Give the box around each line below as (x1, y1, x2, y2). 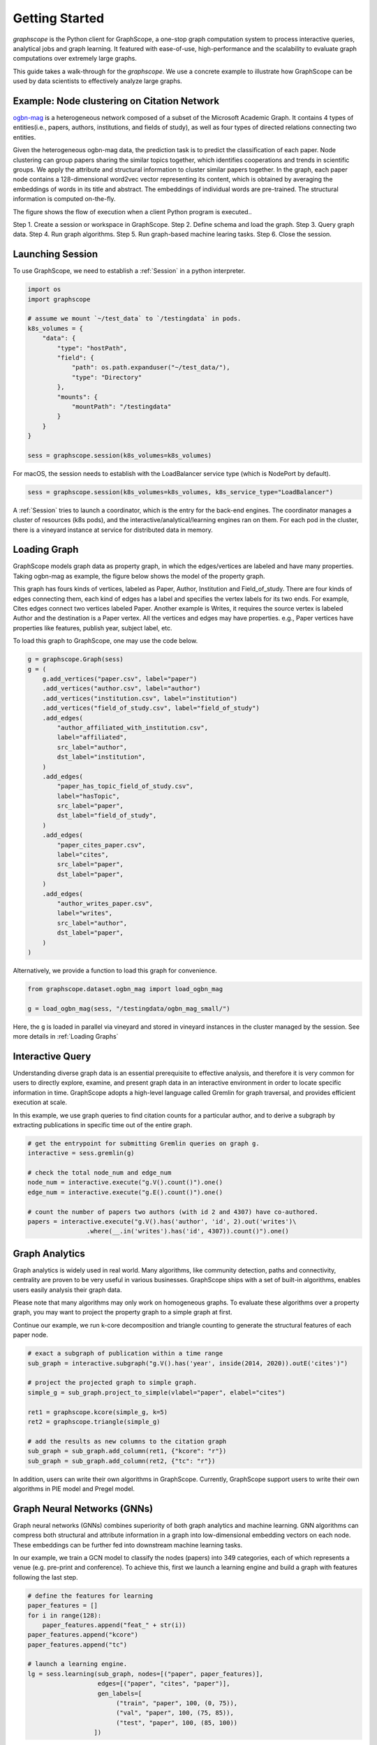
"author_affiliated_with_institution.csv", (57, 723, 209, 732)
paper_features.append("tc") (27, 1640, 128, 1649)
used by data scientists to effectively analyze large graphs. (13, 77, 183, 85)
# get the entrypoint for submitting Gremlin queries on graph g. (27, 1139, 260, 1148)
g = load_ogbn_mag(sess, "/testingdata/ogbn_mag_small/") (27, 1004, 230, 1012)
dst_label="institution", (57, 753, 146, 761)
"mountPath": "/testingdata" (71, 402, 172, 410)
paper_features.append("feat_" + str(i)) (42, 1621, 186, 1629)
